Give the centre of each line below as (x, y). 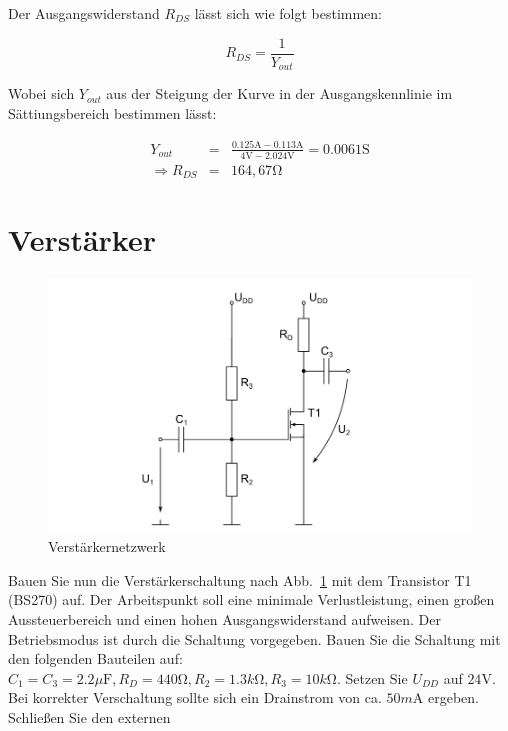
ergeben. (453, 697)
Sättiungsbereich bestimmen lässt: (112, 112)
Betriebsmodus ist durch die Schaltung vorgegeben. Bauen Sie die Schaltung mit (254, 638)
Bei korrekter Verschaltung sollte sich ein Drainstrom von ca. (195, 697)
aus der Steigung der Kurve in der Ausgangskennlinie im (279, 93)
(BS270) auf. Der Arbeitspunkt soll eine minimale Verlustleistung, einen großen (251, 599)
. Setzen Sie (372, 677)
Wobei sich (41, 93)
